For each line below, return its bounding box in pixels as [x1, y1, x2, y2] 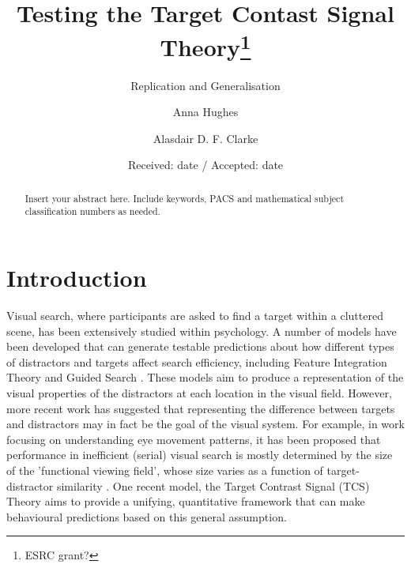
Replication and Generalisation [130, 77, 281, 93]
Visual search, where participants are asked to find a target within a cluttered [6, 307, 383, 324]
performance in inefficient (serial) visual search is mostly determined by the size [6, 446, 393, 463]
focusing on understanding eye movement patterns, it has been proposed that [6, 431, 381, 447]
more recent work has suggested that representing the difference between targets [6, 400, 395, 416]
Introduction [6, 261, 147, 294]
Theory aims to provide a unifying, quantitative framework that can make [6, 493, 365, 510]
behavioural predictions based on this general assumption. [6, 508, 287, 525]
